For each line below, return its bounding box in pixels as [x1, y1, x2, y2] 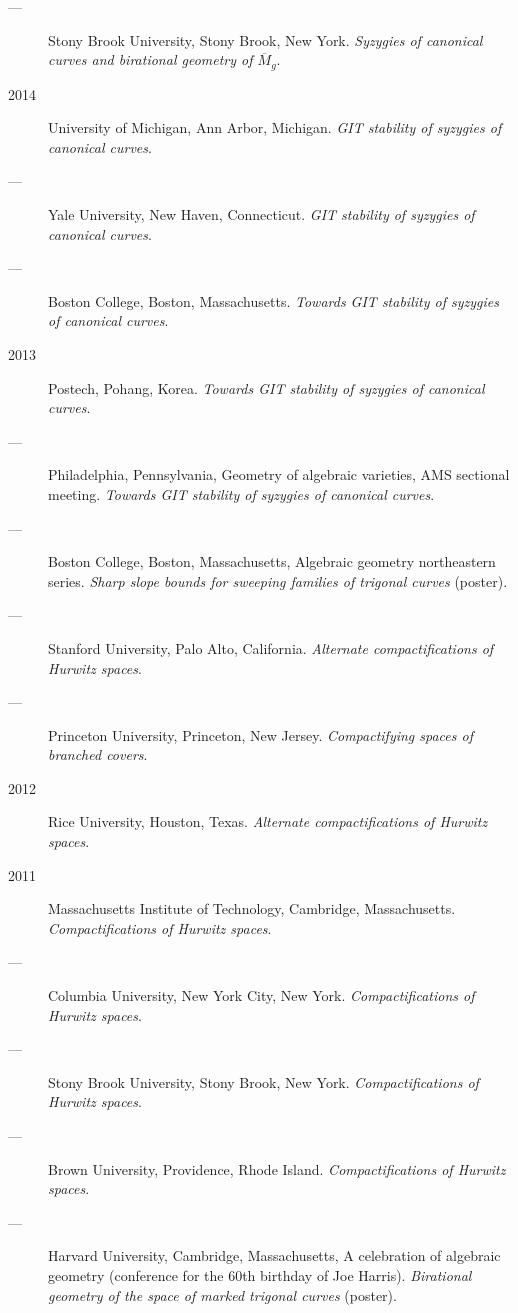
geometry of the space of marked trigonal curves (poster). [48, 1284, 397, 1305]
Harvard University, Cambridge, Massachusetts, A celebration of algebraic [48, 1245, 501, 1266]
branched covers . [48, 744, 148, 765]
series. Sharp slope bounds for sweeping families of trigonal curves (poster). [48, 570, 508, 591]
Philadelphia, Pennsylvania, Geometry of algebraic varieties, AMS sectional [48, 464, 510, 485]
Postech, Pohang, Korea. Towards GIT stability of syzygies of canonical [48, 377, 485, 398]
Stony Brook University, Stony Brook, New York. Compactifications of [48, 1071, 479, 1092]
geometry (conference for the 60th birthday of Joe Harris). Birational [48, 1264, 472, 1285]
